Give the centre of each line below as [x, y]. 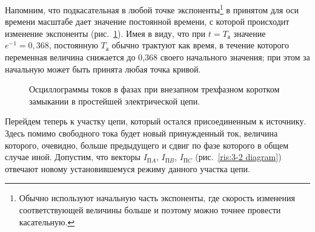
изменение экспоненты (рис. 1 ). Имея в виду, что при [105, 33]
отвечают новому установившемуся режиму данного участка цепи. [128, 168]
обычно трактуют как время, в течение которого [200, 45]
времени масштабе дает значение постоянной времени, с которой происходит [147, 21]
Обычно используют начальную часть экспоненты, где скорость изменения [157, 198]
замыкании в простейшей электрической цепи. [115, 101]
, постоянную [73, 45]
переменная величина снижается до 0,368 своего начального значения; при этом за [157, 57]
